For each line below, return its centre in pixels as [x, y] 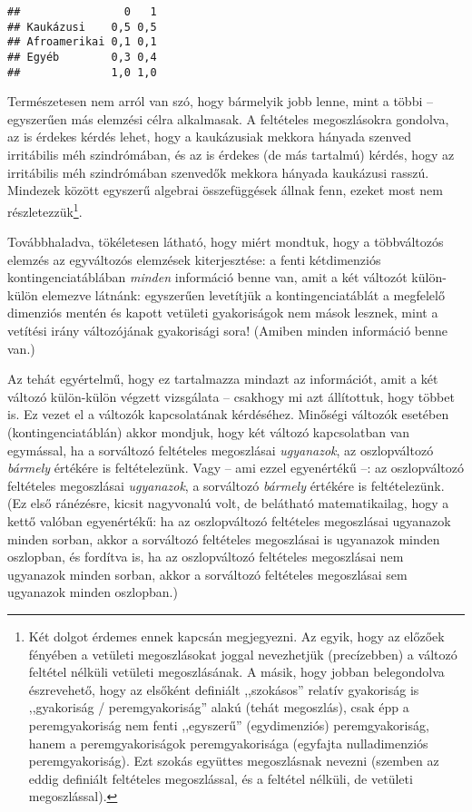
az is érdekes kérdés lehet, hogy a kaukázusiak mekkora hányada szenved [209, 137]
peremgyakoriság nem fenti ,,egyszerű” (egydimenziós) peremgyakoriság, [229, 724]
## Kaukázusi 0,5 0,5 [82, 27]
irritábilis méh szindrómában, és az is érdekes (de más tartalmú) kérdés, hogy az [231, 155]
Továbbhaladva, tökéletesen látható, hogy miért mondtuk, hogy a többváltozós [226, 242]
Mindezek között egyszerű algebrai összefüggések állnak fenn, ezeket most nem [225, 190]
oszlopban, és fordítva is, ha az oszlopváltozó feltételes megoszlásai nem [206, 557]
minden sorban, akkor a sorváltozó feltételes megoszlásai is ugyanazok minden [224, 538]
